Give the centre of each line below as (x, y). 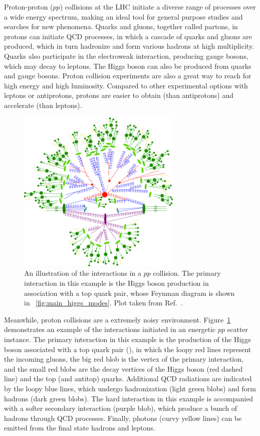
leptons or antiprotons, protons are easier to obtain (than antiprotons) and (119, 95)
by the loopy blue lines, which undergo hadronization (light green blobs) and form (130, 388)
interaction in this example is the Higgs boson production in (116, 283)
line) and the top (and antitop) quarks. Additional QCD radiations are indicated (128, 378)
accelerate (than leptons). (43, 105)
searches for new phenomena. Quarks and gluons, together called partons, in (121, 26)
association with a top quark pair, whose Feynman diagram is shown (129, 293)
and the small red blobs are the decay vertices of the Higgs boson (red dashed (123, 368)
